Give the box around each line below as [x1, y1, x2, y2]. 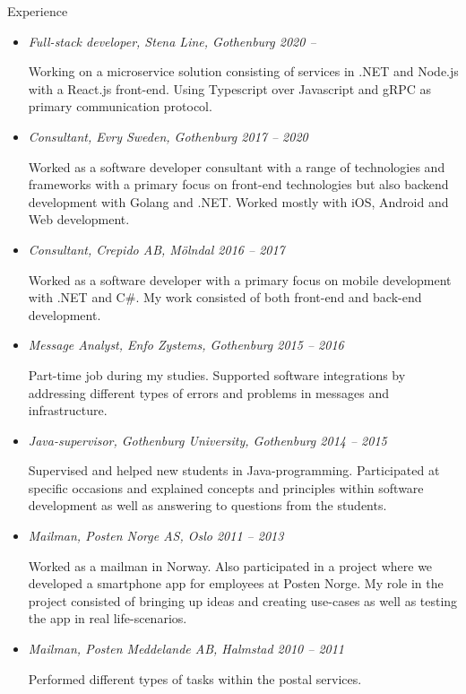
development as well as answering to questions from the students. [28, 496, 387, 515]
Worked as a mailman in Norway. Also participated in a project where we [28, 556, 433, 575]
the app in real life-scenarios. [28, 609, 187, 628]
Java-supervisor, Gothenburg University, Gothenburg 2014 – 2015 [28, 430, 387, 449]
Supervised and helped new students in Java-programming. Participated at [28, 461, 440, 480]
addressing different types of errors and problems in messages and [28, 383, 389, 402]
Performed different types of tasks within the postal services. [28, 669, 362, 688]
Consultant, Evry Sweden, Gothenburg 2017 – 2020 [28, 126, 308, 145]
